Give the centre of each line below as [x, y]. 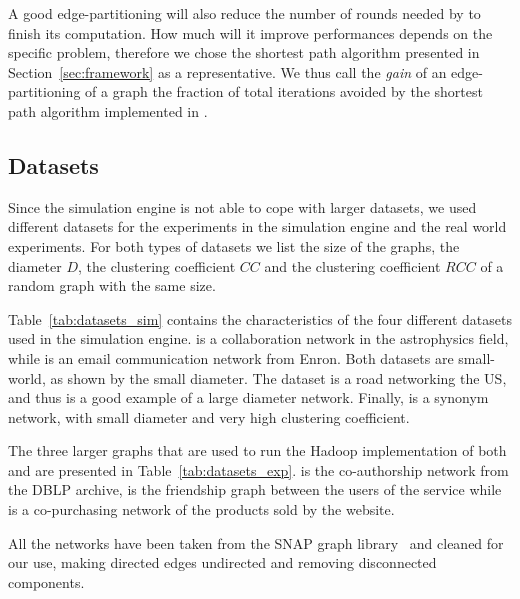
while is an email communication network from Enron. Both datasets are [231, 357]
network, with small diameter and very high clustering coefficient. [209, 416]
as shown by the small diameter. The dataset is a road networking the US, [278, 377]
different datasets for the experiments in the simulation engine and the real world [257, 226]
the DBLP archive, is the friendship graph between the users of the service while [255, 489]
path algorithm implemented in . [108, 110]
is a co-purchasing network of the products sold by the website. [201, 509]
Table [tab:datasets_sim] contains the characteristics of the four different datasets [260, 318]
